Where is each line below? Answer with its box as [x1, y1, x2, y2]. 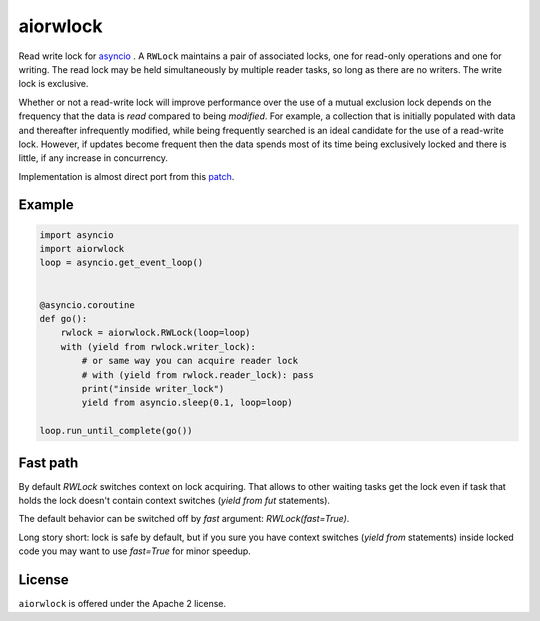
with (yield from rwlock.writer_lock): [60, 341, 257, 352]
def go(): [39, 313, 88, 325]
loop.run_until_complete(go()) [39, 425, 194, 437]
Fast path [18, 454, 79, 471]
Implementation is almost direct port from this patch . [18, 170, 235, 182]
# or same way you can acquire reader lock [81, 355, 299, 367]
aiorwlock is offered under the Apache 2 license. [18, 598, 227, 610]
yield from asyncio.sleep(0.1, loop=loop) [81, 397, 294, 409]
